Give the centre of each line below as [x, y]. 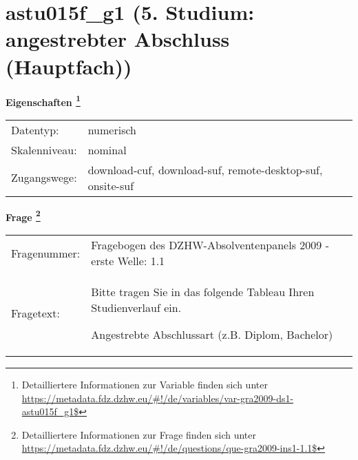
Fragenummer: [46, 253]
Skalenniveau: [44, 149]
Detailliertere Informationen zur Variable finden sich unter [145, 384]
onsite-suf [111, 185]
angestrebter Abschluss [118, 39]
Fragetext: [35, 313]
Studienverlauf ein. [136, 307]
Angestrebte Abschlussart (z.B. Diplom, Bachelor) [212, 334]
